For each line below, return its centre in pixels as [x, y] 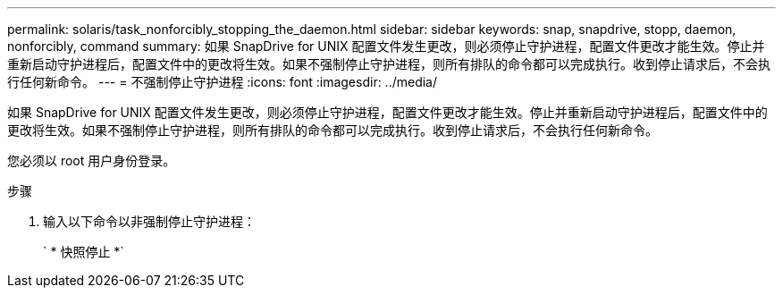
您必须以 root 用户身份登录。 [92, 160]
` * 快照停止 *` [84, 252]
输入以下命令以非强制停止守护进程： [149, 221]
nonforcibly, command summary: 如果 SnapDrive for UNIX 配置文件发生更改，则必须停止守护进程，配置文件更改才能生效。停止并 [386, 46]
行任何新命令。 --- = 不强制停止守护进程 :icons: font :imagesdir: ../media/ [223, 82]
